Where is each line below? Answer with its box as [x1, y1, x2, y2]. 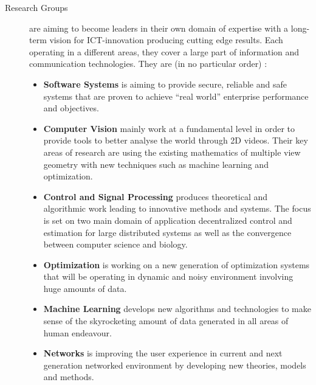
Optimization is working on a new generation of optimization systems [43, 258, 310, 271]
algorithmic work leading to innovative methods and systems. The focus [43, 202, 311, 215]
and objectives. [43, 102, 99, 114]
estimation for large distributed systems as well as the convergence [43, 226, 292, 238]
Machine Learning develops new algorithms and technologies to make [43, 302, 311, 315]
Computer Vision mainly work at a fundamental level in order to [43, 122, 295, 134]
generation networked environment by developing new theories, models [43, 358, 306, 371]
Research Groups [5, 1, 68, 13]
